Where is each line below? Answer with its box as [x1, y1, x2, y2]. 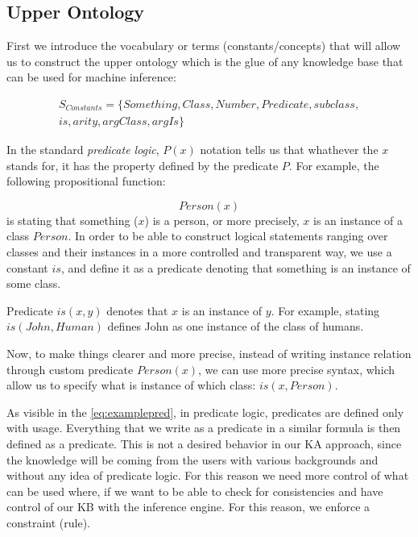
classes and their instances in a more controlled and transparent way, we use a [6, 244, 392, 260]
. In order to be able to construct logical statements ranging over [68, 227, 388, 244]
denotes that [106, 302, 168, 318]
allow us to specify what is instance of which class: [6, 377, 256, 393]
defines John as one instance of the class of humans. [107, 318, 364, 335]
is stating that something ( [6, 211, 139, 228]
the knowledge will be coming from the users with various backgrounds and [6, 451, 379, 468]
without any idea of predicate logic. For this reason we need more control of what [6, 467, 409, 484]
